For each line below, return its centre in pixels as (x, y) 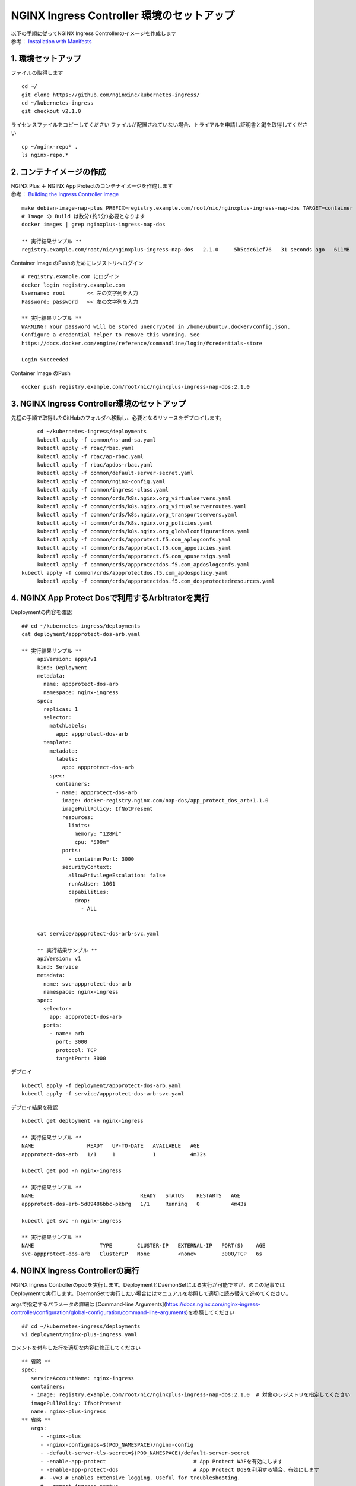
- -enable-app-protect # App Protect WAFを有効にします (161, 1461)
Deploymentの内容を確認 (42, 612)
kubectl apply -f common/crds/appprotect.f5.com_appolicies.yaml (134, 548)
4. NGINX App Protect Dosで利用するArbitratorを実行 (110, 598)
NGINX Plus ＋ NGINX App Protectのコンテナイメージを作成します (92, 186)
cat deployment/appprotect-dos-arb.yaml (81, 634)
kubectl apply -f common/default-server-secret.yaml (115, 473)
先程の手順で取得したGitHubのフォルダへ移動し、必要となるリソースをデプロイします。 (118, 418)
